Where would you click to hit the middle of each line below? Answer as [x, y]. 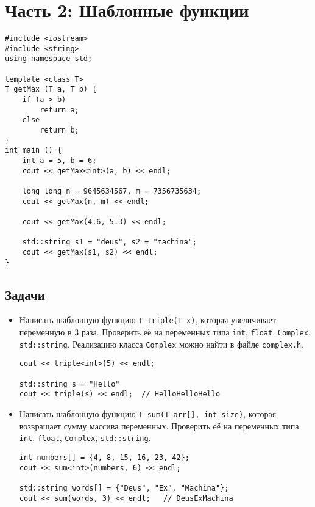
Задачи [25, 294]
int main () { [34, 151]
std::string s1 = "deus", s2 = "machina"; [109, 242]
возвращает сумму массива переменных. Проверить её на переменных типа [159, 425]
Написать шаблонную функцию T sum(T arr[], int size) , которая [148, 414]
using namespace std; [49, 59]
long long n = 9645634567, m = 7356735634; [112, 191]
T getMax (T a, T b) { [51, 89]
